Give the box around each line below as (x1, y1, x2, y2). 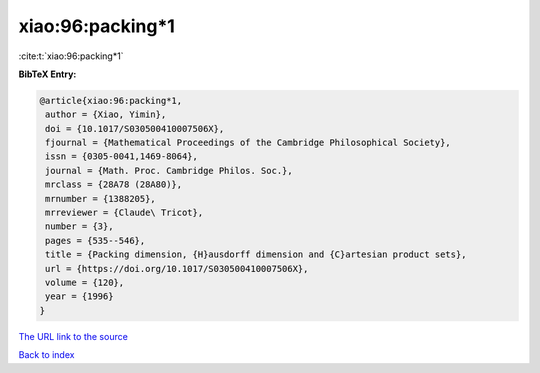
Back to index (18, 349, 75, 361)
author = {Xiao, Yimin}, (45, 109, 167, 120)
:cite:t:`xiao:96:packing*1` (18, 50, 124, 62)
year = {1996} (45, 291, 114, 302)
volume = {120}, (45, 277, 125, 288)
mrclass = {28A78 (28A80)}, (45, 179, 183, 190)
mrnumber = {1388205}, (45, 193, 157, 204)
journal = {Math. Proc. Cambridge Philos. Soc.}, (45, 165, 294, 176)
